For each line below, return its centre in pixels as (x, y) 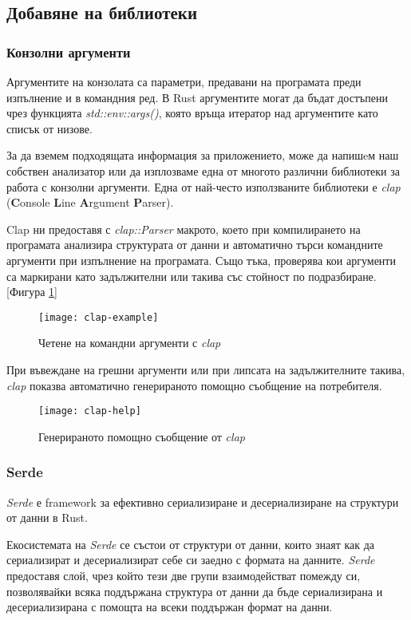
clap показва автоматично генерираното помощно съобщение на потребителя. (194, 385)
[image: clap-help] (90, 411)
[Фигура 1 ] (32, 292)
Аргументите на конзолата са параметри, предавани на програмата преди (184, 81)
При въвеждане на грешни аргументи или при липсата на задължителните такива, (206, 369)
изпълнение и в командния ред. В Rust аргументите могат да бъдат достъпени (197, 97)
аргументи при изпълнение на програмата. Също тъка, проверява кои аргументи (201, 260)
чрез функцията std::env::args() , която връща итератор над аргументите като (192, 113)
